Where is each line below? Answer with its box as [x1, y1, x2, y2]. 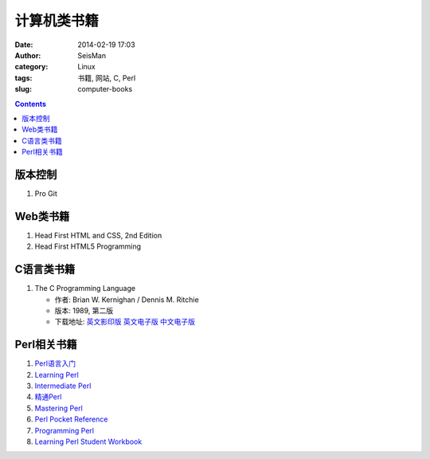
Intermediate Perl [34, 381, 92, 390]
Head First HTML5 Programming [34, 241, 142, 251]
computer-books [77, 84, 133, 94]
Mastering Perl [34, 403, 84, 413]
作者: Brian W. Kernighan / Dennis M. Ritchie [54, 295, 199, 304]
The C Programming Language [34, 284, 135, 293]
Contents [14, 99, 47, 108]
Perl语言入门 [34, 359, 76, 368]
